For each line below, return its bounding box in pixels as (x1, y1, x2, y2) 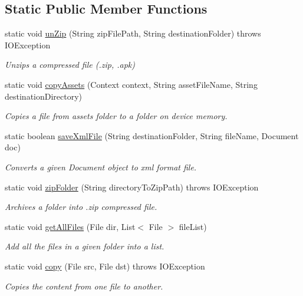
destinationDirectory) (5, 90, 83, 102)
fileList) (179, 220, 207, 232)
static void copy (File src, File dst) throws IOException (5, 259, 205, 272)
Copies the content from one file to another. (5, 279, 163, 292)
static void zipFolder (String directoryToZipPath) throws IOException (5, 180, 259, 193)
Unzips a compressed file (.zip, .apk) (5, 58, 136, 71)
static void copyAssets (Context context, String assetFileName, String (5, 78, 258, 90)
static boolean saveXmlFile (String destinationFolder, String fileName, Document (5, 129, 299, 142)
